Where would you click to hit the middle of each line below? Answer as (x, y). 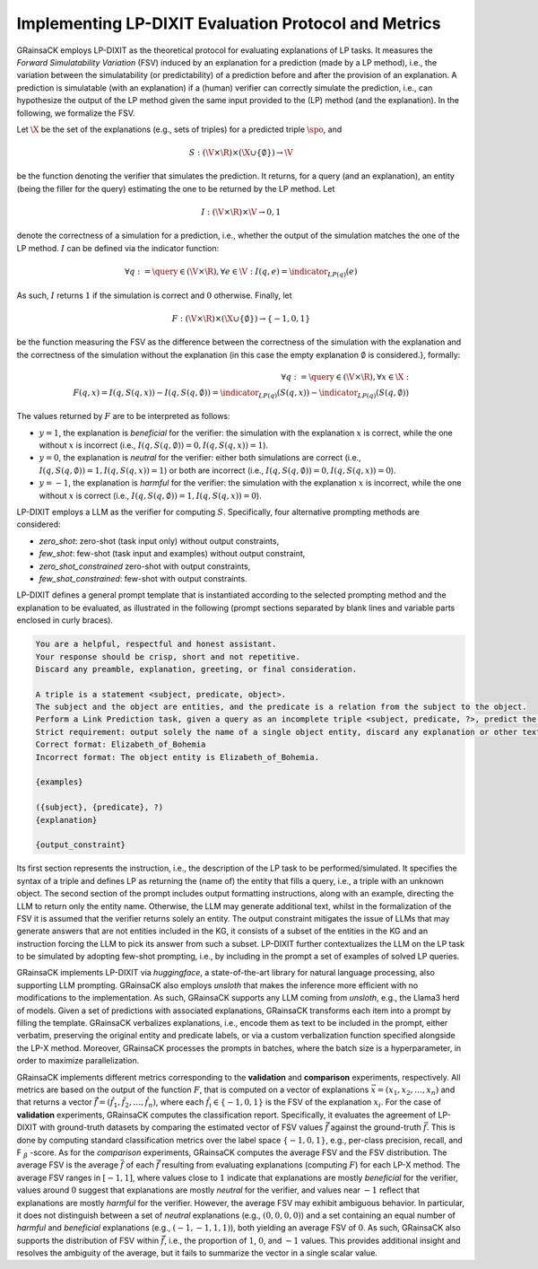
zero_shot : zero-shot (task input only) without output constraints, (159, 541)
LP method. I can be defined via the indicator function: (118, 248)
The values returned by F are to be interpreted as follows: (123, 416)
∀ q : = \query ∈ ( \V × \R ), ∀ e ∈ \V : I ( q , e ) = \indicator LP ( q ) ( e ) (241, 272)
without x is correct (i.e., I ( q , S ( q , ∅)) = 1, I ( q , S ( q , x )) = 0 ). (150, 495)
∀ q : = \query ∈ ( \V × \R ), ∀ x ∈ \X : (345, 376)
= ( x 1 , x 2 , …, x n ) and (416, 1090)
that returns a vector (55, 1102)
